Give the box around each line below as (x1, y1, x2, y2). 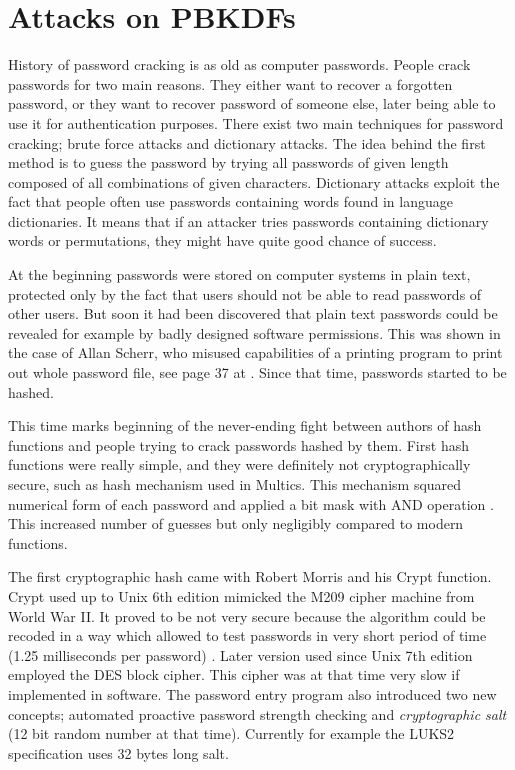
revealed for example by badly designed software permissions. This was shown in (8, 322, 501, 343)
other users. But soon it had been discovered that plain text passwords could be (8, 303, 498, 324)
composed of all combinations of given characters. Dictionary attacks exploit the (8, 171, 500, 192)
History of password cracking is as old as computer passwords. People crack (8, 54, 471, 75)
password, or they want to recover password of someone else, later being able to (8, 93, 496, 114)
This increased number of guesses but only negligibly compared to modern (8, 513, 464, 534)
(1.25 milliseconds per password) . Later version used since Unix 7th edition (8, 644, 473, 665)
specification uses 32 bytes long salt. (8, 742, 229, 763)
